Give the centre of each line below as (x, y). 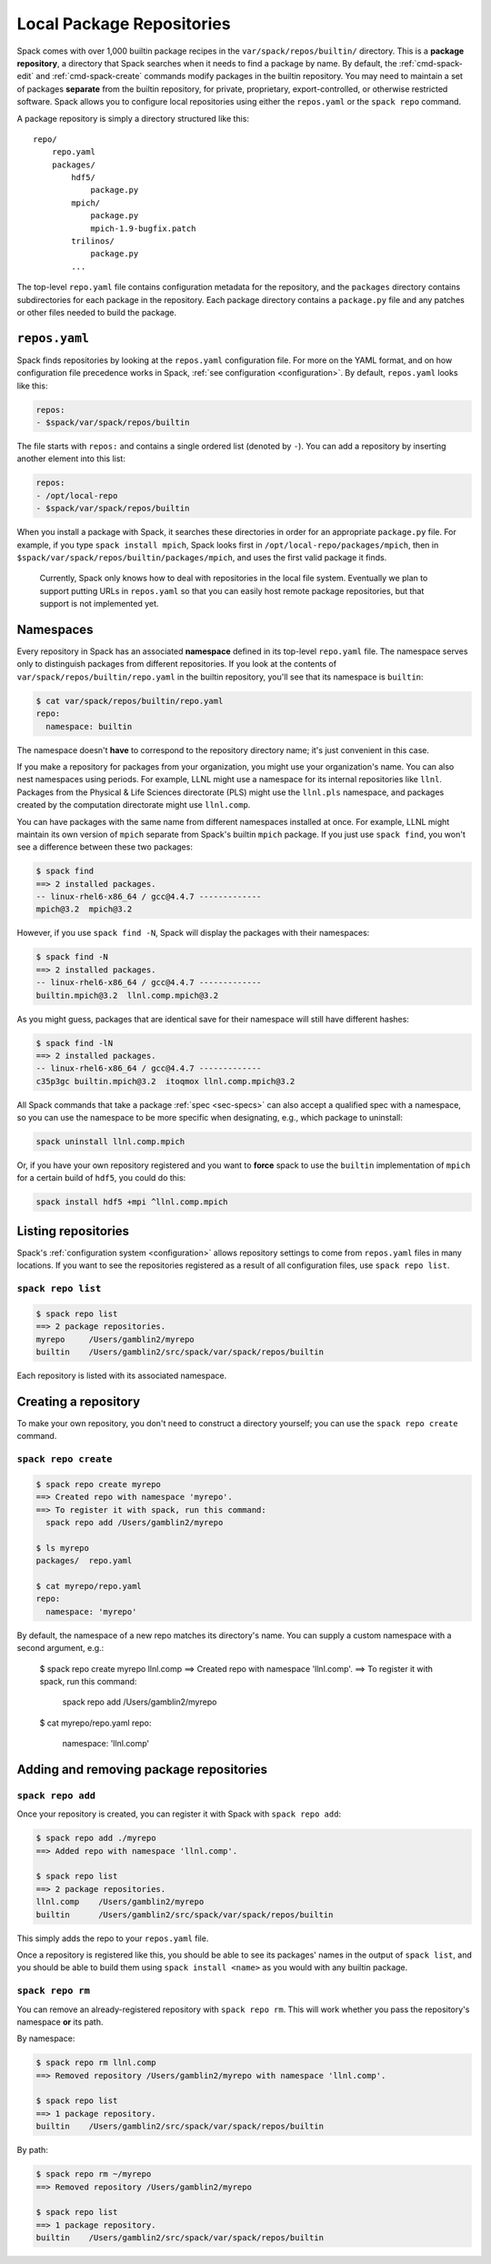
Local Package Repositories (124, 24)
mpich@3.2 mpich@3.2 (84, 909)
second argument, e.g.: (60, 1648)
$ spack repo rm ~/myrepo (94, 2174)
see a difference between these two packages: (105, 847)
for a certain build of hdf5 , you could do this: (101, 1178)
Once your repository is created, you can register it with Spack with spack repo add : (179, 1814)
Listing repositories (73, 1231)
